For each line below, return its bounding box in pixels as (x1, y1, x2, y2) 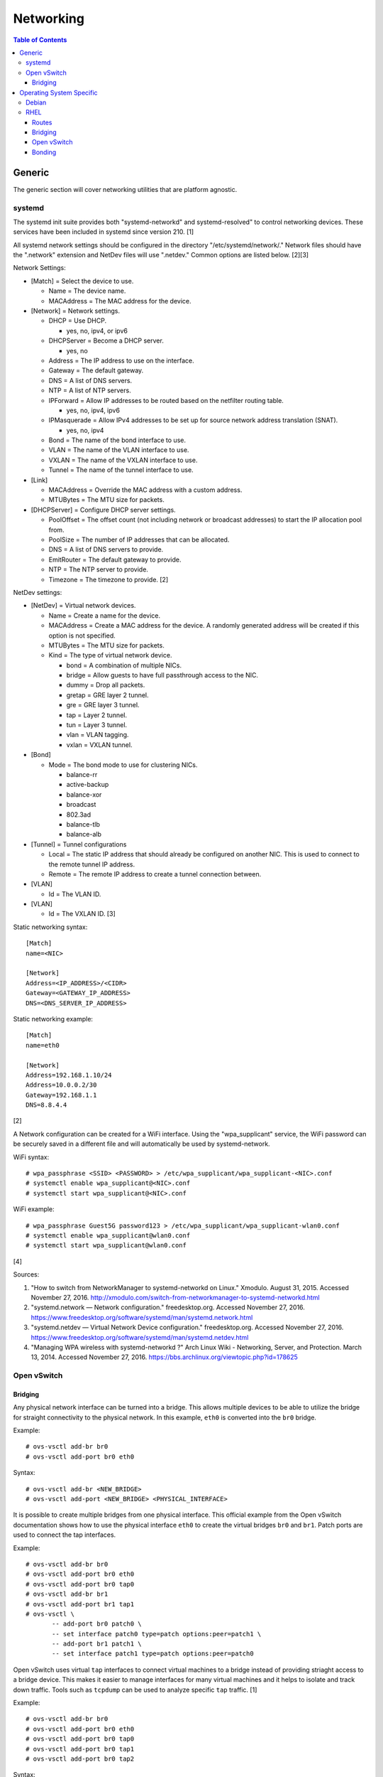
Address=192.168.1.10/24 (26, 1070, 112, 1079)
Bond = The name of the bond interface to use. (48, 436, 186, 444)
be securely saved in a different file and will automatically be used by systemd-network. (13, 1139, 270, 1148)
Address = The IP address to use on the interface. (48, 356, 194, 365)
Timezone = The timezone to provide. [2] (48, 575, 169, 584)
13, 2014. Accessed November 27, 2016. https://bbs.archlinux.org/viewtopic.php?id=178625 (30, 1353, 298, 1361)
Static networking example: (13, 1014, 94, 1023)
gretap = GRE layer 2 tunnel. (66, 690, 149, 699)
